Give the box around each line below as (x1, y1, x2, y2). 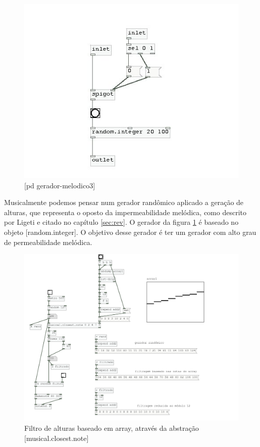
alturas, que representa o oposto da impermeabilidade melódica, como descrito (4, 207, 246, 217)
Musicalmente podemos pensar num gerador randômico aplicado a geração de (4, 197, 244, 208)
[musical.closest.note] (24, 432, 89, 443)
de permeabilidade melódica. (4, 236, 92, 247)
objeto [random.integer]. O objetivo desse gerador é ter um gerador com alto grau (4, 227, 256, 237)
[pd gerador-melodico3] (24, 180, 95, 190)
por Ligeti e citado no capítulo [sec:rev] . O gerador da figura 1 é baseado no (4, 217, 239, 227)
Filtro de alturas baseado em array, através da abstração (24, 422, 199, 433)
